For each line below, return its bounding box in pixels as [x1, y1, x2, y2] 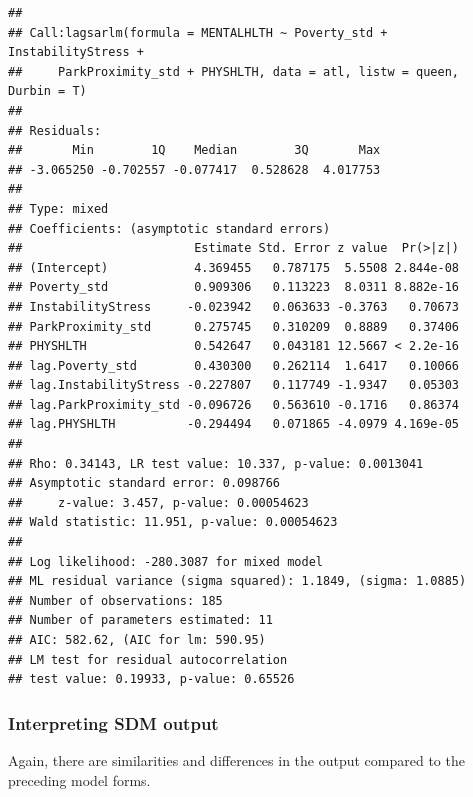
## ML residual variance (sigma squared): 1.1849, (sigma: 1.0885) [8, 574, 467, 589]
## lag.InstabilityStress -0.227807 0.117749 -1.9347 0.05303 [8, 378, 460, 393]
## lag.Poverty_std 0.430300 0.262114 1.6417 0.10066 [8, 358, 460, 373]
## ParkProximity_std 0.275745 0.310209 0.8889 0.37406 [8, 319, 460, 334]
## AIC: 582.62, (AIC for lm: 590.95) [8, 633, 266, 647]
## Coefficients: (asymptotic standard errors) [8, 221, 331, 236]
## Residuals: [8, 123, 102, 138]
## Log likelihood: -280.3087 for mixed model [8, 554, 323, 569]
